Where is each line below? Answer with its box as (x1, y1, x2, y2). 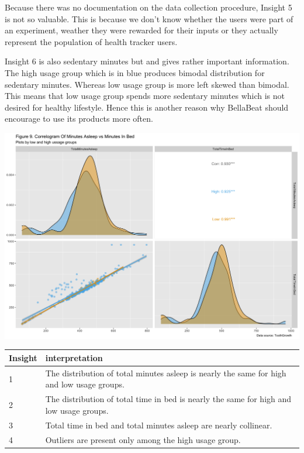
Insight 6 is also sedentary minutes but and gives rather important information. (5, 55, 289, 67)
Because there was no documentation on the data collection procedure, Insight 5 (5, 1, 292, 13)
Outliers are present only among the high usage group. (45, 433, 241, 445)
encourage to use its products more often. (5, 112, 153, 125)
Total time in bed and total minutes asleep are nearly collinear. (45, 418, 272, 431)
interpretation (45, 351, 103, 363)
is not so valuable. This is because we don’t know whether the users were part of (5, 12, 293, 25)
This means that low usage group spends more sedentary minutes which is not (5, 90, 285, 102)
